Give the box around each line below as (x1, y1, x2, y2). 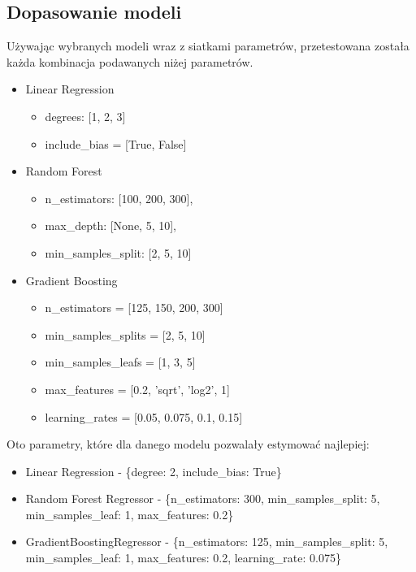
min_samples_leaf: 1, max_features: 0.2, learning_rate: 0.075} (25, 549, 341, 566)
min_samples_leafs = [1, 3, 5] (45, 353, 196, 370)
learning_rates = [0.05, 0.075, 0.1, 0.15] (45, 408, 243, 425)
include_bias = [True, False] (45, 135, 187, 152)
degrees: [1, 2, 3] (45, 107, 126, 124)
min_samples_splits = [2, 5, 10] (45, 326, 206, 343)
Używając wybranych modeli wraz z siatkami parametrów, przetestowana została (6, 37, 409, 54)
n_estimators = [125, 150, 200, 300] (45, 299, 223, 316)
